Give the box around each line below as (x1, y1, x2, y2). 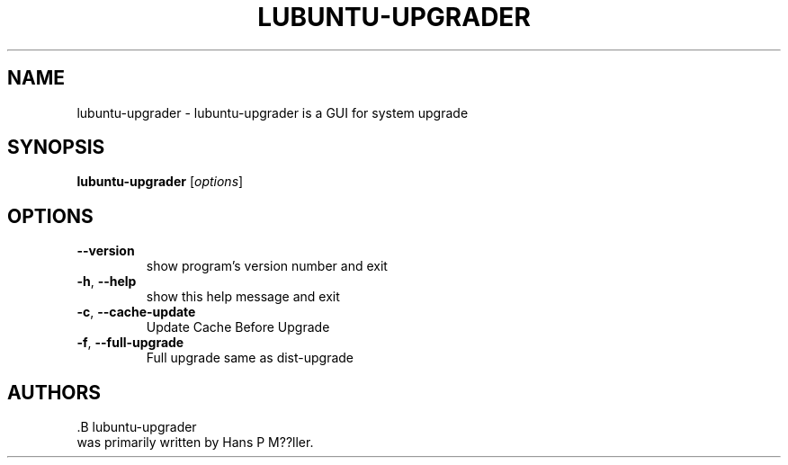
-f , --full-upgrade (76, 335, 184, 351)
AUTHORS (7, 380, 102, 404)
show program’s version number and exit (146, 258, 388, 274)
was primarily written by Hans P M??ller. (76, 434, 314, 451)
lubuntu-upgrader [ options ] (76, 174, 244, 190)
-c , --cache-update (76, 304, 196, 320)
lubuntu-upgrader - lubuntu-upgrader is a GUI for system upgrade (76, 104, 469, 121)
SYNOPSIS (7, 136, 105, 159)
